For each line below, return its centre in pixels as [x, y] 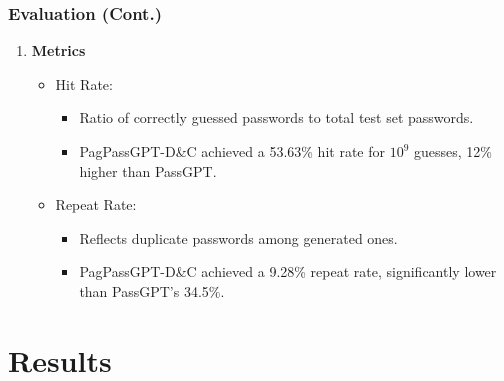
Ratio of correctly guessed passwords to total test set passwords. [276, 117]
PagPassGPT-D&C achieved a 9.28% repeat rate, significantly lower [288, 271]
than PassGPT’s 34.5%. [152, 290]
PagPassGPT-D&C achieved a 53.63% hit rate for [232, 151]
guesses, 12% [453, 151]
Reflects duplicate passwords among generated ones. [238, 237]
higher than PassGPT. [148, 170]
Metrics [58, 50]
